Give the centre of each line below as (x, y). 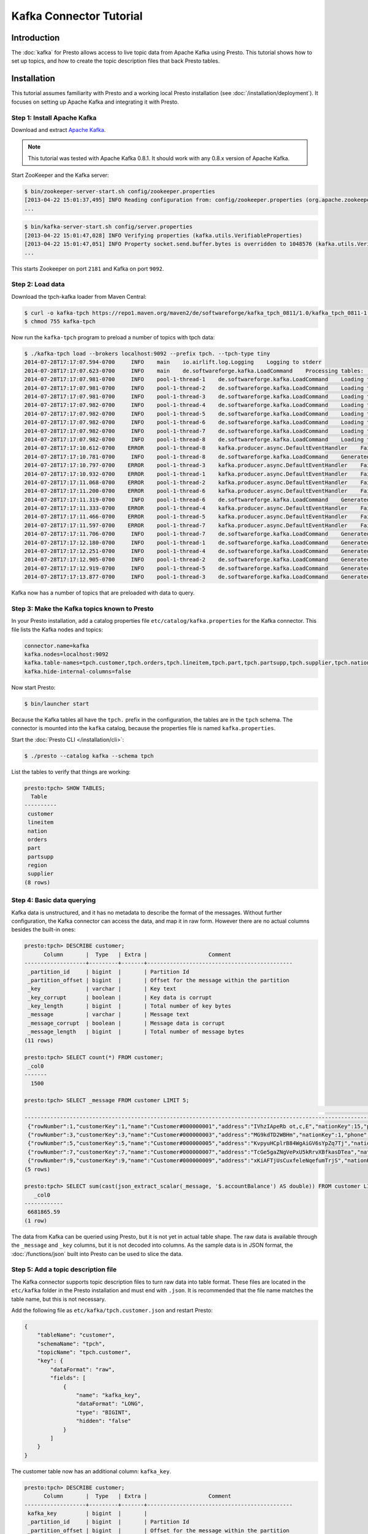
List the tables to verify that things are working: (71, 772)
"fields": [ (68, 1378)
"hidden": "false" (103, 1421)
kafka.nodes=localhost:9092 (66, 654)
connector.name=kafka (57, 646)
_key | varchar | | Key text (102, 989)
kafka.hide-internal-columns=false (78, 671)
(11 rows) (39, 1040)
